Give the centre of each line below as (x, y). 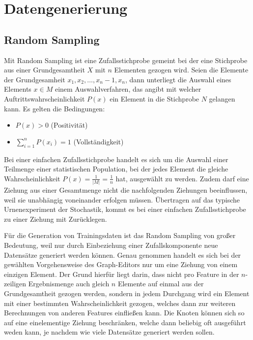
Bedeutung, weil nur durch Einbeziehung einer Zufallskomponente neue (111, 245)
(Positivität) (69, 125)
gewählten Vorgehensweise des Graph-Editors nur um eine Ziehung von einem (121, 264)
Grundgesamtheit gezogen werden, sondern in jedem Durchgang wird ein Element (127, 293)
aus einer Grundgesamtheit (44, 70)
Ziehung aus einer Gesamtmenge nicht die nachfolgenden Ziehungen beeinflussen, (126, 190)
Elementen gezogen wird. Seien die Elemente (181, 70)
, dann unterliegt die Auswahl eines (178, 79)
